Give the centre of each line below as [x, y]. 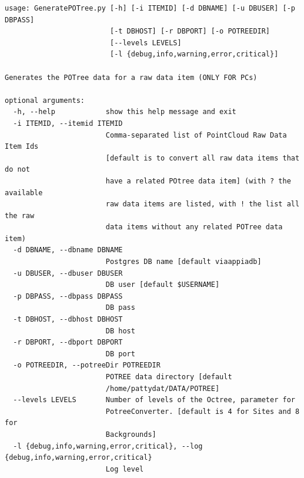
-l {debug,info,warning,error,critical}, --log [108, 446]
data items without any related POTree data [194, 227]
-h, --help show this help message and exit [125, 112]
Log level [125, 469]
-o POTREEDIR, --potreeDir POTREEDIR [87, 365]
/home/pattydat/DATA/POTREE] [163, 388]
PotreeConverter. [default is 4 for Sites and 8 [203, 411]
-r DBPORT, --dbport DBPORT [68, 342]
